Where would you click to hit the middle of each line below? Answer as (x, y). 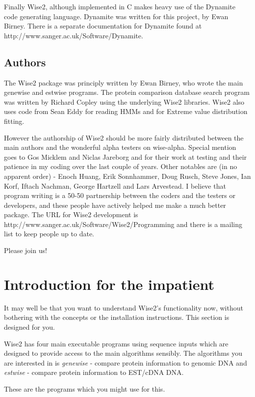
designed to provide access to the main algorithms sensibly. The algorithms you (123, 353)
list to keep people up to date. (49, 234)
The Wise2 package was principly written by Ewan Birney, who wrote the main (124, 82)
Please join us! (25, 250)
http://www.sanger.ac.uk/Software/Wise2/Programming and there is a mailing (123, 224)
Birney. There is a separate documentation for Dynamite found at (103, 26)
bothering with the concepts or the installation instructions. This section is (117, 317)
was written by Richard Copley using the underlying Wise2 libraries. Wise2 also (124, 101)
